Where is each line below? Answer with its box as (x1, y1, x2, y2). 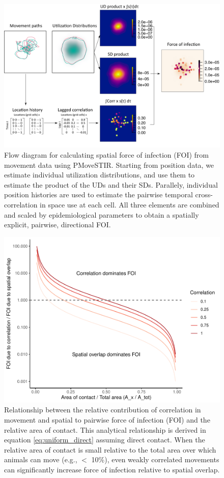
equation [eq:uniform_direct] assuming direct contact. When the (4, 434, 205, 445)
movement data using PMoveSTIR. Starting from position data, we (4, 159, 214, 170)
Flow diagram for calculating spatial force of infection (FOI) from (4, 149, 209, 160)
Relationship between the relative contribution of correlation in (4, 404, 201, 415)
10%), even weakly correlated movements (91, 454, 219, 465)
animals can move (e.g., (4, 454, 77, 465)
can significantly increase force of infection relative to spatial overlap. (4, 464, 220, 475)
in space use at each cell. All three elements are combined (40, 199, 219, 210)
